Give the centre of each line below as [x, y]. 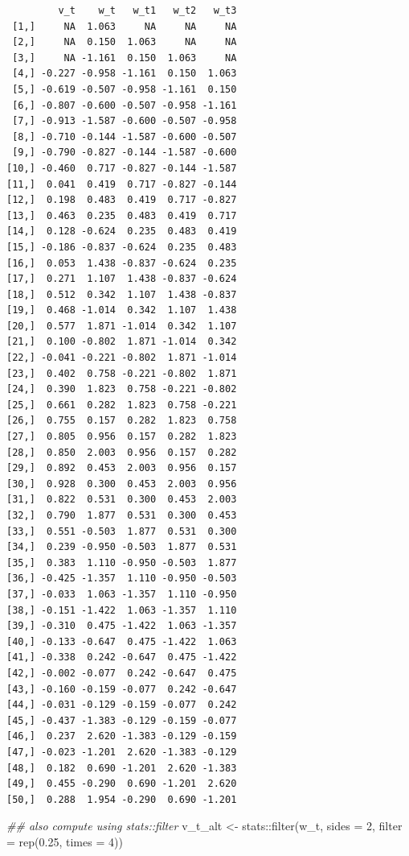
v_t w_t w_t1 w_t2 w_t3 [147, 10]
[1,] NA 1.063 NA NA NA [125, 26]
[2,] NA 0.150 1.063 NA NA [125, 42]
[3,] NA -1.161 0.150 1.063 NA [125, 58]
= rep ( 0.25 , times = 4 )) [65, 841]
